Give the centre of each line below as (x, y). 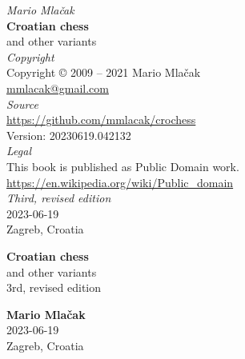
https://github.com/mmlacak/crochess (101, 120)
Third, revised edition (59, 198)
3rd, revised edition (54, 287)
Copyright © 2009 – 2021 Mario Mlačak (104, 72)
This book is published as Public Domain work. (123, 166)
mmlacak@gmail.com (58, 88)
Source (22, 104)
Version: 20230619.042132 (69, 135)
